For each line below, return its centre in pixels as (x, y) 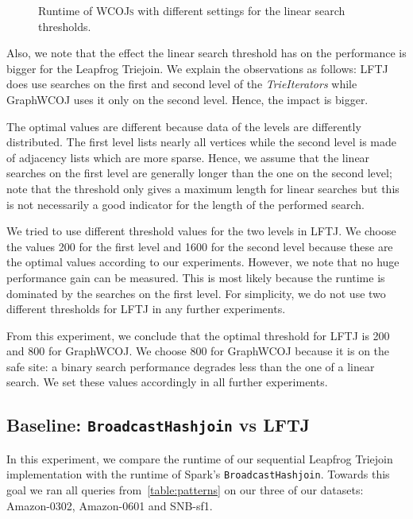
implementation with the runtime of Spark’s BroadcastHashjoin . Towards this (198, 474)
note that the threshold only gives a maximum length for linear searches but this (203, 188)
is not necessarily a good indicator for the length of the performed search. (185, 204)
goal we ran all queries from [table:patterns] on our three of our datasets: (185, 490)
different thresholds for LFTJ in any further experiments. (146, 309)
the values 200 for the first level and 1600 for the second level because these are (200, 246)
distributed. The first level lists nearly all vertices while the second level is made (202, 142)
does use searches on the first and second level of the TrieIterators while (182, 84)
